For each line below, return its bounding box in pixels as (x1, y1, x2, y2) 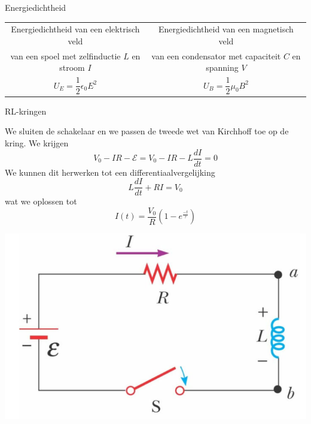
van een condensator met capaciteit (151, 49, 281, 62)
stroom (59, 61, 85, 74)
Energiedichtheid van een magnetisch (158, 23, 294, 35)
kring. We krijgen (5, 136, 69, 149)
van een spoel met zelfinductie (10, 49, 121, 62)
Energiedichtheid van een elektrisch (11, 23, 140, 35)
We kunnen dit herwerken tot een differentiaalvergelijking (5, 166, 215, 178)
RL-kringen (5, 104, 47, 117)
